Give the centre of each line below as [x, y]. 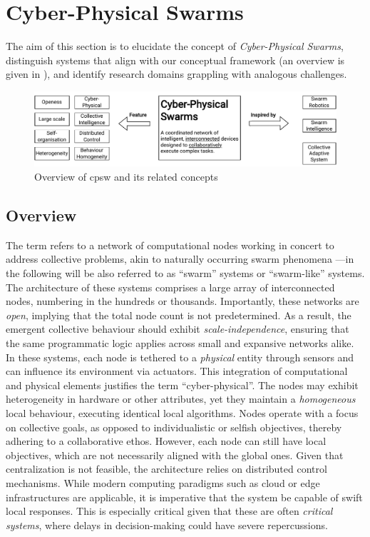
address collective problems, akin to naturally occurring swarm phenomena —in [180, 259]
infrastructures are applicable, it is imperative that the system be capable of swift [184, 497]
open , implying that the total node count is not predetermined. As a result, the [179, 315]
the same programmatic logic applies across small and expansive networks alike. [180, 343]
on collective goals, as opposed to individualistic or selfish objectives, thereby [174, 427]
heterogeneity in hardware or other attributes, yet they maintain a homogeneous [181, 399]
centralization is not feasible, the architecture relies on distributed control [166, 469]
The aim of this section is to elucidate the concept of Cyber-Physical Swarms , [175, 46]
